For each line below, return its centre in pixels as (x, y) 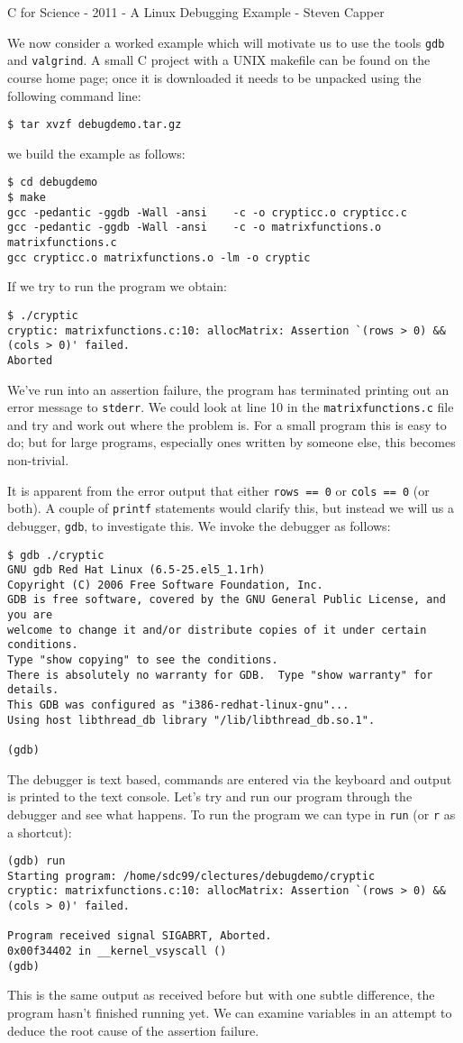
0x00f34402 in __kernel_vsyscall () (117, 952)
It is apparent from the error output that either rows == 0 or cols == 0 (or (218, 490)
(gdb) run (36, 861)
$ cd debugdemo (53, 183)
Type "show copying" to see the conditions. (143, 660)
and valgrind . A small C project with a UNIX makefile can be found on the (219, 60)
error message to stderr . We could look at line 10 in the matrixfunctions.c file (231, 407)
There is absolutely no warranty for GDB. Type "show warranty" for (220, 675)
